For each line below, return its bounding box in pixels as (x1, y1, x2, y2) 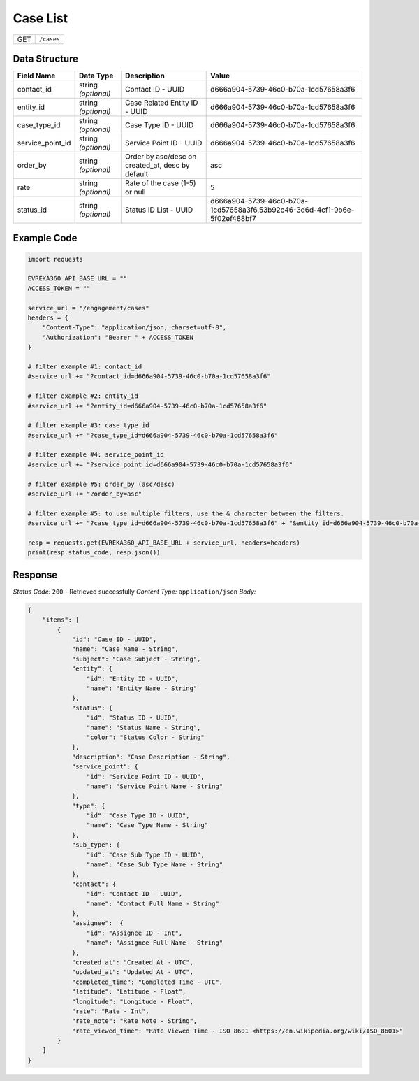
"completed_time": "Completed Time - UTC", (71, 978, 223, 986)
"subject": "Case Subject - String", (71, 654, 201, 663)
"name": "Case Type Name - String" (86, 822, 209, 829)
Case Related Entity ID (124, 98, 198, 108)
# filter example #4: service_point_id (27, 451, 164, 459)
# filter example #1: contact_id (27, 362, 142, 371)
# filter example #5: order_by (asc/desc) (27, 480, 175, 488)
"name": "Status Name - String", (86, 724, 201, 731)
